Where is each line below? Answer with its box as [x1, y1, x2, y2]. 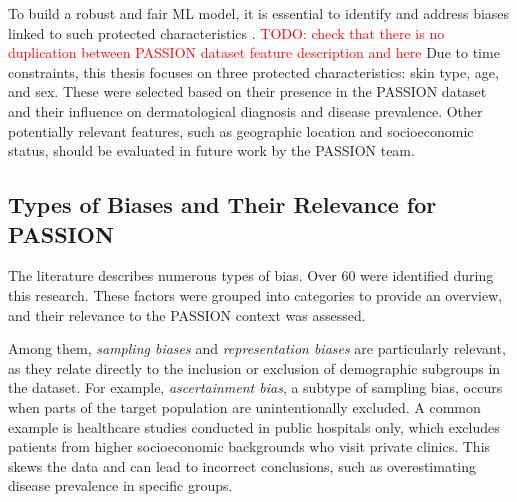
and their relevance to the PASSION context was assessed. [8, 304, 366, 325]
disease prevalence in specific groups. [8, 475, 233, 496]
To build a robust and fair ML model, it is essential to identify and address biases [8, 3, 510, 23]
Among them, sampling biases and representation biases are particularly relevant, [8, 338, 506, 359]
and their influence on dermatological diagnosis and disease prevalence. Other [8, 100, 483, 121]
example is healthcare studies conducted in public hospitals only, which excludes [8, 416, 500, 437]
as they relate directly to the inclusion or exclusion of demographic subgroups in [8, 357, 501, 378]
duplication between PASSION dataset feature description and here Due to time [8, 42, 500, 63]
